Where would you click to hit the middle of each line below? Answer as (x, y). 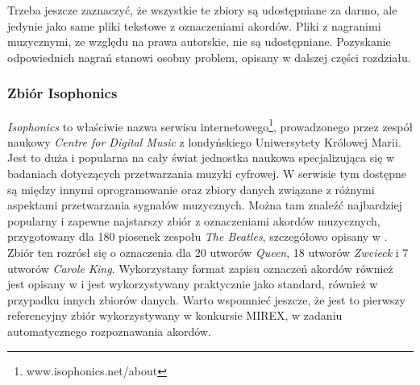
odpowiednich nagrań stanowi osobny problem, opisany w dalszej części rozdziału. (209, 57)
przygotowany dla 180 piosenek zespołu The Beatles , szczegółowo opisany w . (198, 236)
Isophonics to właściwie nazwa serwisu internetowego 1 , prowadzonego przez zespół (210, 125)
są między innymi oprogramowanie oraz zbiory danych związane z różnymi (191, 189)
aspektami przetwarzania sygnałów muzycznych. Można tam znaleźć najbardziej (205, 205)
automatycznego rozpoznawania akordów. (109, 331)
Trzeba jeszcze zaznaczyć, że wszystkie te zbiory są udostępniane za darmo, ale (202, 10)
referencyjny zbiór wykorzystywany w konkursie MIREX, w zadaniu (175, 315)
